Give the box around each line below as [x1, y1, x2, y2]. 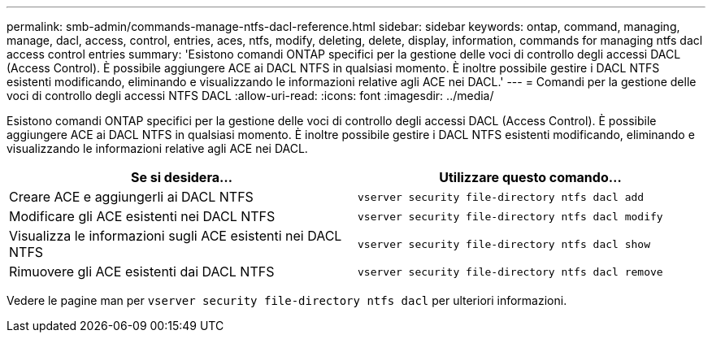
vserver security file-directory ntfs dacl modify [358, 210, 663, 223]
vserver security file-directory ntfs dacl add [358, 190, 645, 203]
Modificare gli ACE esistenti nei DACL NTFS [9, 208, 276, 224]
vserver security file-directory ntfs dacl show [358, 237, 651, 250]
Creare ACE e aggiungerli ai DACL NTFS [9, 189, 254, 205]
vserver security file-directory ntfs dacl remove [358, 265, 663, 278]
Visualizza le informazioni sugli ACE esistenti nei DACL [9, 228, 342, 244]
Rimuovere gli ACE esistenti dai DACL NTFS [9, 263, 275, 280]
